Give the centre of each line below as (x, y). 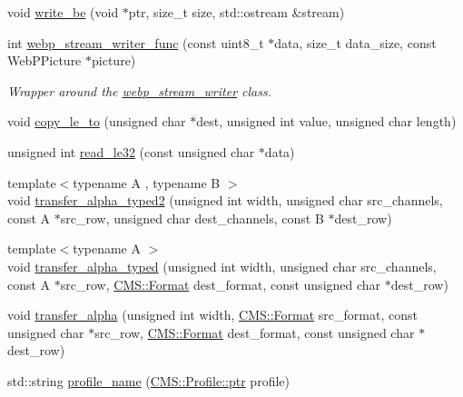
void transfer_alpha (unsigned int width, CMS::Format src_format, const (212, 315)
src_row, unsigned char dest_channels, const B (192, 218)
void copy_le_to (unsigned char (97, 121)
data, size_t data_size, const (355, 42)
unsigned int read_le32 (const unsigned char (131, 151)
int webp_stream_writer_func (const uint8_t (136, 42)
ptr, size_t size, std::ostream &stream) (236, 12)
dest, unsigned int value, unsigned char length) (326, 121)
